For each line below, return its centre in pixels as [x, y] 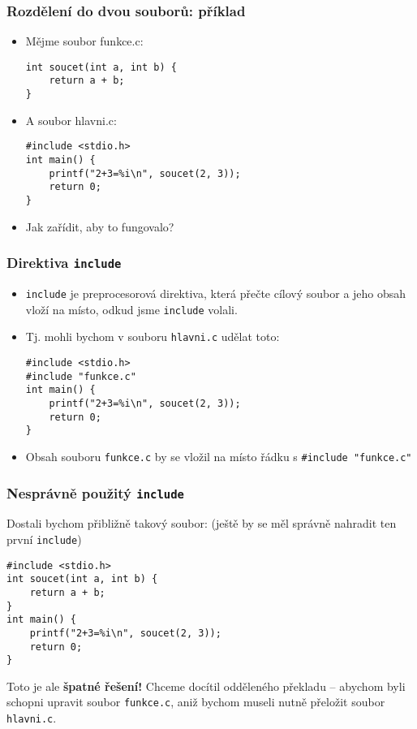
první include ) [44, 539]
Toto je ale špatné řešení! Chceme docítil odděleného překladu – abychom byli [206, 686]
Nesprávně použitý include [95, 492]
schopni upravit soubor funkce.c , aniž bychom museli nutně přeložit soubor [196, 702]
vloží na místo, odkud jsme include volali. [131, 309]
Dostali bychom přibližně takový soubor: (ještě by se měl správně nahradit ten [202, 523]
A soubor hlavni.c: [71, 120]
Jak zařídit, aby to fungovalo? [100, 226]
